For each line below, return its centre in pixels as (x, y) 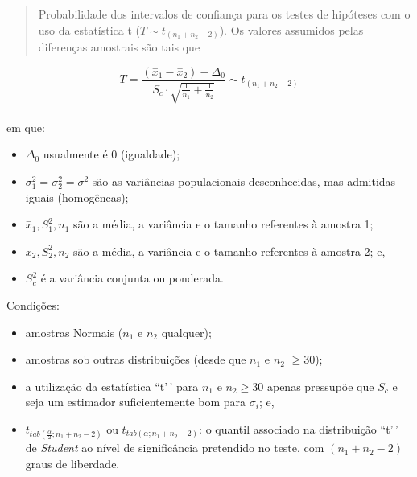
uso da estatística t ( (89, 29)
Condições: (33, 304)
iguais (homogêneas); (77, 197)
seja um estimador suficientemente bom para (136, 402)
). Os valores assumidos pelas (291, 29)
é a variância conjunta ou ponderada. (132, 278)
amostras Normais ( (74, 332)
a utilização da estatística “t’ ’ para (112, 386)
